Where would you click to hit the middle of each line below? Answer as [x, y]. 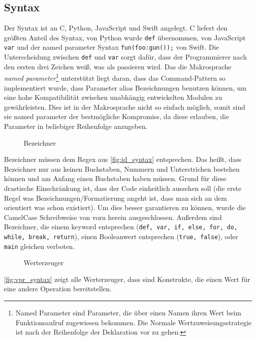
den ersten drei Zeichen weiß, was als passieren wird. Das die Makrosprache [118, 66]
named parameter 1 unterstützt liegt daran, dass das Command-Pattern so [115, 77]
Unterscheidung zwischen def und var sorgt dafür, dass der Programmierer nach [126, 57]
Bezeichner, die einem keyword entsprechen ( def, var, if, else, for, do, [121, 227]
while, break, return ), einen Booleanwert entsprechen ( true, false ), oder [121, 236]
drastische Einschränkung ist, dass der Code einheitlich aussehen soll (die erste [123, 188]
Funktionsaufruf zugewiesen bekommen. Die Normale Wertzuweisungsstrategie [134, 322]
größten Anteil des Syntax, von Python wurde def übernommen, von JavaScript [125, 37]
